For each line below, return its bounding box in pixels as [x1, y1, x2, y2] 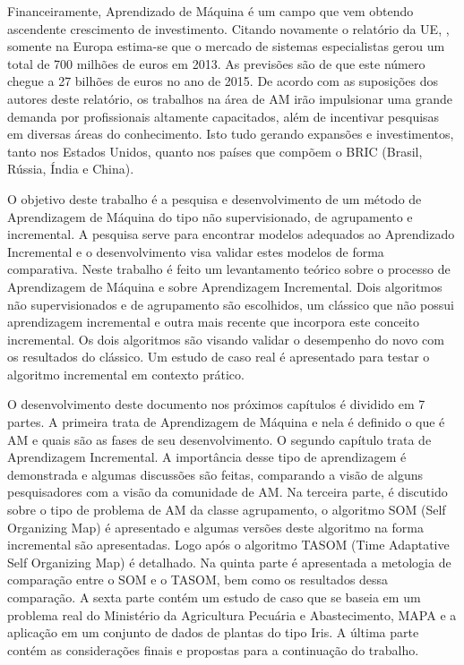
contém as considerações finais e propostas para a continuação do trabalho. [7, 640, 419, 659]
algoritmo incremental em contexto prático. [7, 364, 245, 383]
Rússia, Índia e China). [7, 159, 134, 178]
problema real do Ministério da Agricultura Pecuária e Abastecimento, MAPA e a [7, 605, 457, 624]
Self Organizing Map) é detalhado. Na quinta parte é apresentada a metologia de [7, 552, 451, 571]
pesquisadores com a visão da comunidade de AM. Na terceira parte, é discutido [7, 482, 448, 501]
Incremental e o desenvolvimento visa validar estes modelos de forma [7, 242, 384, 260]
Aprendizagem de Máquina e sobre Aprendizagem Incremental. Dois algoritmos [7, 277, 443, 295]
